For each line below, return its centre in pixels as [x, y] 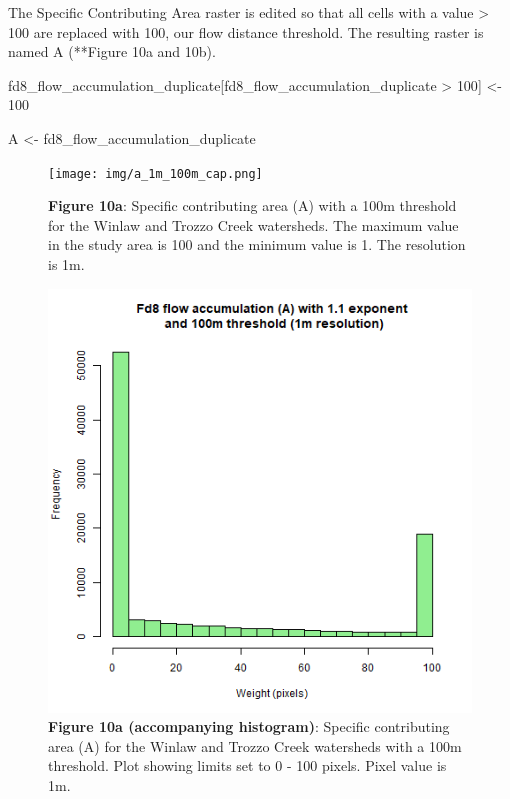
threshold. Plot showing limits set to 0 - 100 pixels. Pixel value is [247, 765]
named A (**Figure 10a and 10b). [112, 51]
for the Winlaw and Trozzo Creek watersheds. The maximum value [253, 224]
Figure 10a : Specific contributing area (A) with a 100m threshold [252, 205]
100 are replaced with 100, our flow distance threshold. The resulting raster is [246, 31]
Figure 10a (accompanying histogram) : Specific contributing [249, 726]
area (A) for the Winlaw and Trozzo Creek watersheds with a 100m [255, 745]
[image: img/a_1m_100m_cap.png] [155, 173]
